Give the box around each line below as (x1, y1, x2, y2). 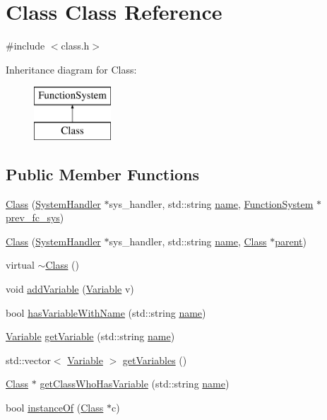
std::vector (6, 352, 51, 367)
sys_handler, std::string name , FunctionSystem (109, 196, 314, 211)
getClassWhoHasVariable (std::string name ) (40, 376, 230, 391)
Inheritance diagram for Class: (6, 62, 137, 76)
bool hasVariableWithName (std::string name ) (6, 305, 206, 320)
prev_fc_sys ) (6, 210, 64, 225)
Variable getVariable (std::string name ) (6, 329, 175, 344)
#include (6, 38, 45, 53)
